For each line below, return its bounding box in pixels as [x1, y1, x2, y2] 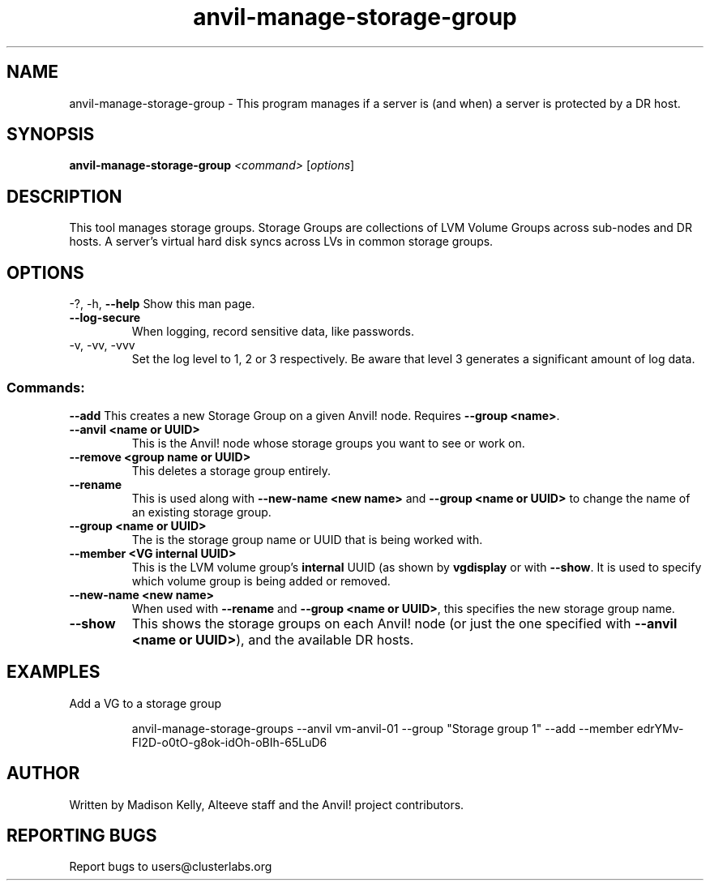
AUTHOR [6, 763, 80, 784]
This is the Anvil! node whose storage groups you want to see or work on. [131, 435, 525, 450]
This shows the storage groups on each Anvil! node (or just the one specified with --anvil [131, 615, 678, 632]
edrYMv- [636, 721, 684, 735]
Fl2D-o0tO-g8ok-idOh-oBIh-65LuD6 [131, 735, 327, 749]
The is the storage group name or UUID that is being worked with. [131, 532, 483, 546]
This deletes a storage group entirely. [131, 463, 331, 478]
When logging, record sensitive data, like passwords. [131, 324, 414, 339]
